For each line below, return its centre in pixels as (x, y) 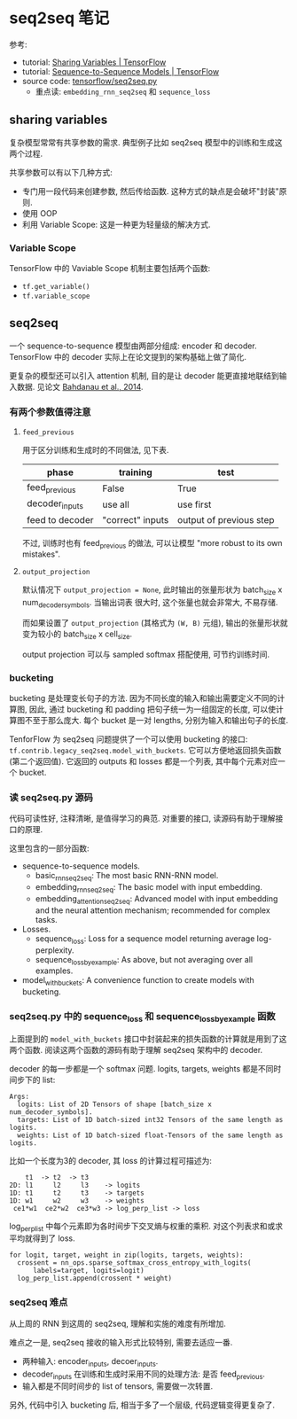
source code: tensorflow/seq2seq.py (90, 81)
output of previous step (226, 519)
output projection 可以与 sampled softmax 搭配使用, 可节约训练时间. (146, 654)
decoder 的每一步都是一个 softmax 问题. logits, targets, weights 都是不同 (141, 1068)
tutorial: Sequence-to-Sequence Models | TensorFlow (121, 71)
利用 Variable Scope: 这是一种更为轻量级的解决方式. (116, 224)
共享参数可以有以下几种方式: (61, 172)
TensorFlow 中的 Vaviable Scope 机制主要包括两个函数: (110, 269)
